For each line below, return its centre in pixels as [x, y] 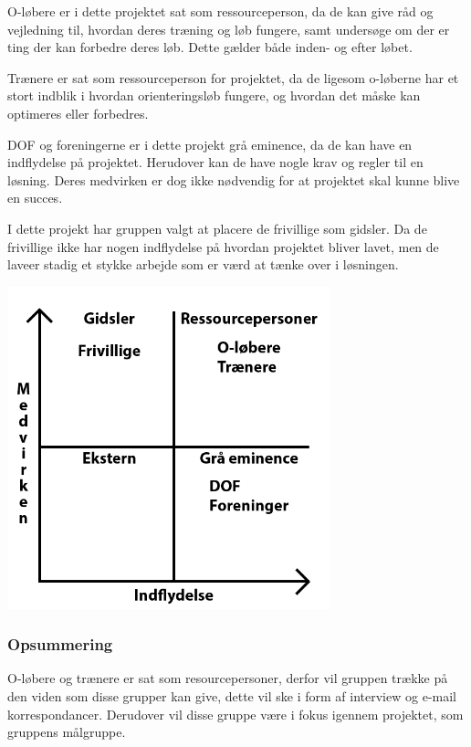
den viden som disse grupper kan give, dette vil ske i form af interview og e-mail [232, 695]
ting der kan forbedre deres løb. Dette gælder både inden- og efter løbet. [210, 47]
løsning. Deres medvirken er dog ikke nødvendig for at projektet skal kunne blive [234, 179]
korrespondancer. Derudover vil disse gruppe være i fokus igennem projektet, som [235, 714]
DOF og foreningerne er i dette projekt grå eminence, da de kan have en [210, 144]
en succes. [35, 198]
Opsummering [60, 644]
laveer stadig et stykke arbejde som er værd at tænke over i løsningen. [203, 264]
